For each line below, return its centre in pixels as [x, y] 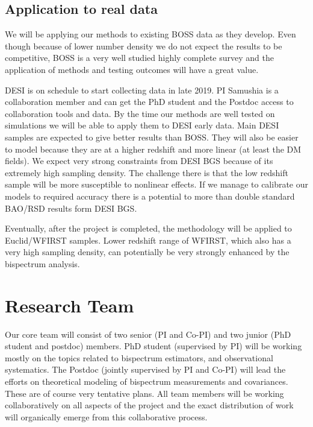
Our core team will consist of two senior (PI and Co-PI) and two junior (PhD [148, 334]
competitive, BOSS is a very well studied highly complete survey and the [139, 58]
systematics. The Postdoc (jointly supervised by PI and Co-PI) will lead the [145, 369]
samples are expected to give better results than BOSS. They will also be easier [152, 137]
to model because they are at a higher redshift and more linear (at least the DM [153, 149]
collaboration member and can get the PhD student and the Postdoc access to [149, 102]
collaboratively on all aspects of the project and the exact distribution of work [149, 405]
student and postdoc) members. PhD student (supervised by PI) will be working [153, 346]
